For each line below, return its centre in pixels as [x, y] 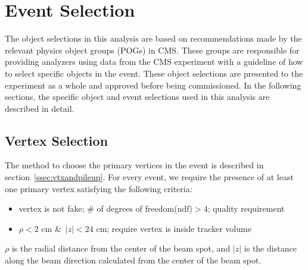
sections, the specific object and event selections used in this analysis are [137, 97]
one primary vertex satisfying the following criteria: [99, 188]
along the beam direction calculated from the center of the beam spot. [133, 260]
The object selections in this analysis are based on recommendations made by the [153, 38]
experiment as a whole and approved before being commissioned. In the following [153, 85]
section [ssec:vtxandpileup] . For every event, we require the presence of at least [149, 177]
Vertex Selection [57, 140]
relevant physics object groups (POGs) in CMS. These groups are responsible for [152, 50]
